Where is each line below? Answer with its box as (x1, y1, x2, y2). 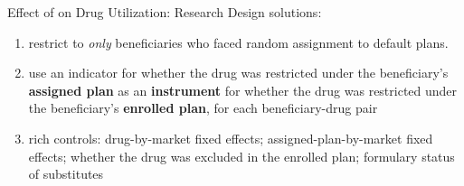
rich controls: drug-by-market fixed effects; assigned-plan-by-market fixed (28, 128, 433, 147)
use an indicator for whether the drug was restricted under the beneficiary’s (28, 63, 449, 82)
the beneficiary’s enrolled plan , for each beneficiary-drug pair (28, 98, 378, 117)
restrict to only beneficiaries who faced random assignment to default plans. (28, 33, 449, 51)
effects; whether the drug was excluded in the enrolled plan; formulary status (28, 146, 455, 165)
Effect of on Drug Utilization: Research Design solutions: (7, 3, 322, 21)
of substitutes (28, 164, 104, 183)
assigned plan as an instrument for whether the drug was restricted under (28, 80, 458, 99)
